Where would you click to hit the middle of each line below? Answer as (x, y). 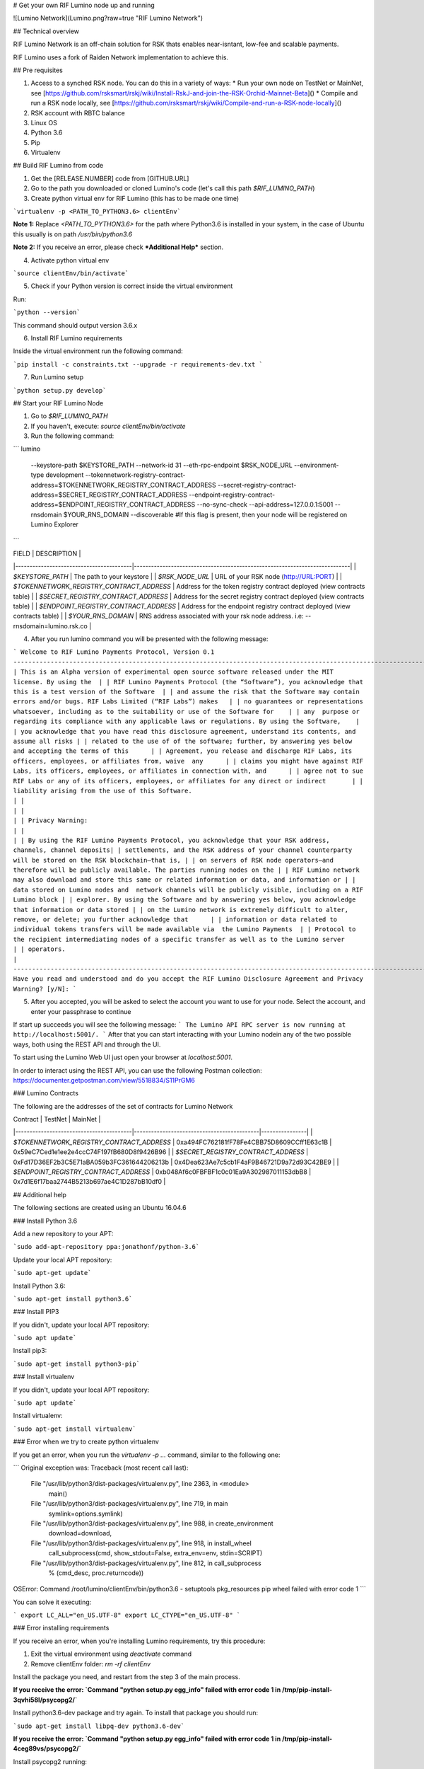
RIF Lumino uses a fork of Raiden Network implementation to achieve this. (121, 57)
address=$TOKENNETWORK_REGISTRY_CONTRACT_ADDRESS (124, 485)
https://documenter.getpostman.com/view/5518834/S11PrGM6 (104, 1080)
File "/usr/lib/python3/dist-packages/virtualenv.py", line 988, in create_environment (152, 1523)
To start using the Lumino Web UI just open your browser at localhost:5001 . (123, 1057)
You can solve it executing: (52, 1602)
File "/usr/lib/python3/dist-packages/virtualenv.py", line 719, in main (129, 1504)
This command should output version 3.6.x (75, 325)
